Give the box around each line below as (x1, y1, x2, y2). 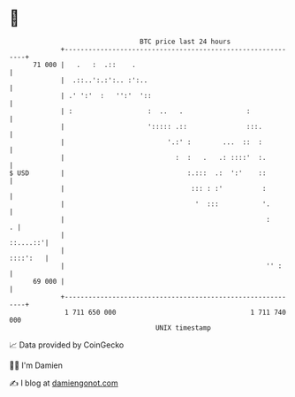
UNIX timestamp (155, 323, 212, 332)
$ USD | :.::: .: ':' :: (9, 168, 267, 178)
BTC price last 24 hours (140, 37, 231, 46)
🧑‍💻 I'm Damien (9, 360, 64, 370)
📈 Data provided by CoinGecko (9, 340, 125, 350)
